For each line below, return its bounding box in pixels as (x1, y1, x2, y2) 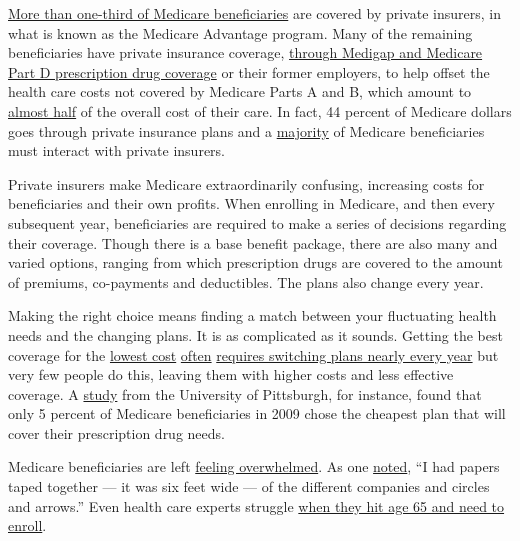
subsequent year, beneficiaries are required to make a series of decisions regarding (8, 212, 507, 233)
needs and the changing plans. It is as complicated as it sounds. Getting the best (8, 324, 503, 345)
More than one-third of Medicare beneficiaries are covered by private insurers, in (8, 3, 501, 23)
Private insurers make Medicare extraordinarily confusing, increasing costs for (8, 173, 485, 194)
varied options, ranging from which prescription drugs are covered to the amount (8, 252, 503, 273)
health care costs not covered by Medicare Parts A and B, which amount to (8, 81, 472, 102)
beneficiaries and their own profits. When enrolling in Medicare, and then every (8, 193, 495, 214)
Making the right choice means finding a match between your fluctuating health (8, 305, 497, 326)
